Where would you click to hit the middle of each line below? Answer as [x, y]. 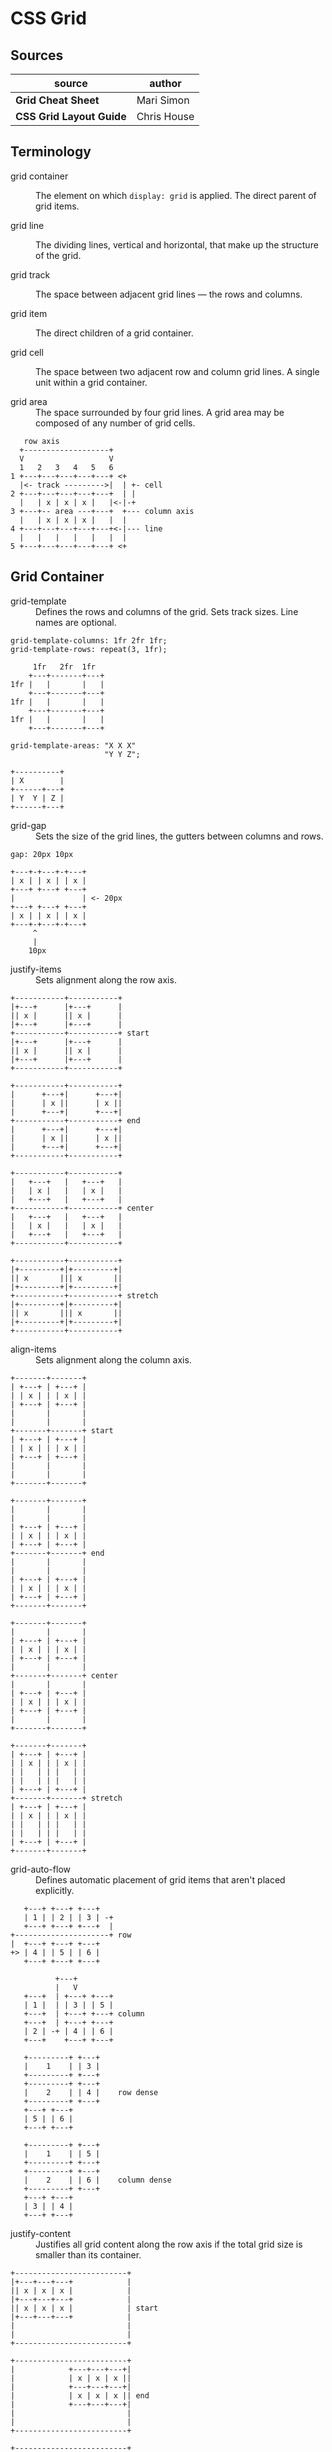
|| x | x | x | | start [84, 2308]
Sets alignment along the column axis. [113, 1359]
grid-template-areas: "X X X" [73, 745]
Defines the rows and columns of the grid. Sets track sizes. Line [167, 611]
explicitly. [55, 1890]
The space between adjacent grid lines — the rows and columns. [169, 294]
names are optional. [76, 622]
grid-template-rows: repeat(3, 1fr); [89, 649]
